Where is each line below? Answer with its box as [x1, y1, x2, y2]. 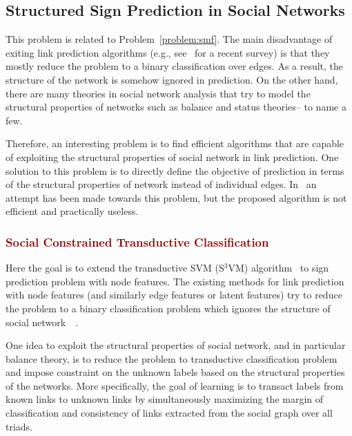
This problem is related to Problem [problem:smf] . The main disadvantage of [6, 32, 333, 46]
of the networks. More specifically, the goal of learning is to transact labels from [6, 378, 344, 392]
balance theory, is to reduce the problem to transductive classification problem [6, 351, 338, 366]
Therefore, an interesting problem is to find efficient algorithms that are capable [6, 136, 344, 151]
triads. [6, 419, 33, 433]
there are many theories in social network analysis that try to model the [6, 86, 311, 100]
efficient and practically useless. [6, 204, 139, 218]
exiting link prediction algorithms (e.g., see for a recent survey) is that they [6, 45, 330, 59]
